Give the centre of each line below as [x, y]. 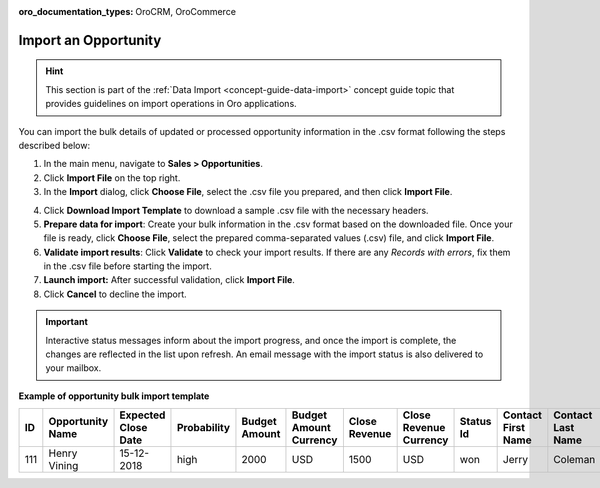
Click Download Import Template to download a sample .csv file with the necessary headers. [236, 210]
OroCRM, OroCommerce [186, 11]
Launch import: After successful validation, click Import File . [169, 280]
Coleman [574, 460]
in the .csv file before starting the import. [127, 266]
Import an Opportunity [90, 40]
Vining [63, 466]
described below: [54, 145]
